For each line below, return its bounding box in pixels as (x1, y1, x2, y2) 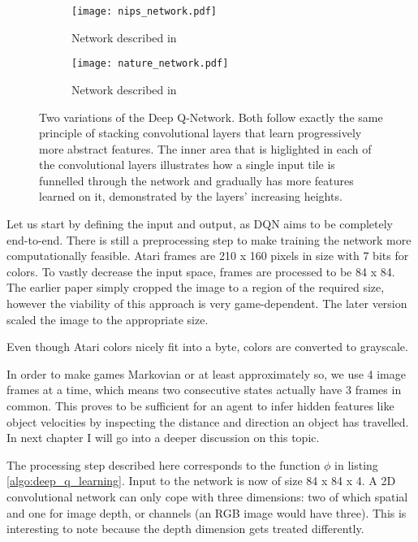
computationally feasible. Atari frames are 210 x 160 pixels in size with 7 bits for (6, 247, 409, 264)
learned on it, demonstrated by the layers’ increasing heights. (39, 188, 343, 205)
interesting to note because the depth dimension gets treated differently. (6, 520, 364, 537)
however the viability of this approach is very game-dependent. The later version (6, 295, 407, 312)
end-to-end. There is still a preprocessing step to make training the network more (6, 231, 412, 248)
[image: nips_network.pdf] (71, 6, 217, 17)
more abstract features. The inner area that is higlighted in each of (39, 140, 372, 157)
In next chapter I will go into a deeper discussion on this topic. (6, 429, 320, 446)
